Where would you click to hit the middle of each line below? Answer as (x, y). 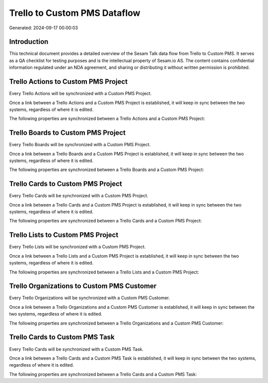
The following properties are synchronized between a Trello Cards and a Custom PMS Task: (103, 374)
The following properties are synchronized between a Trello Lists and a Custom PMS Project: (104, 272)
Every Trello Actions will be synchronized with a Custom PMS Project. (80, 94)
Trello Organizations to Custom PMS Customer (83, 286)
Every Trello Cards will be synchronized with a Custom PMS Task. (76, 349)
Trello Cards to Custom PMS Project (66, 184)
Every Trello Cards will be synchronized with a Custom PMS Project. (79, 196)
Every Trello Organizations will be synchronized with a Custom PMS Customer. (90, 298)
